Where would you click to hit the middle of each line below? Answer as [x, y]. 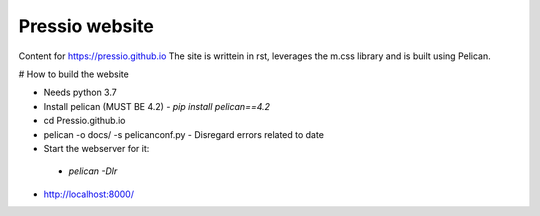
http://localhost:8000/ [89, 194]
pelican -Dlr [93, 171]
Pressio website [86, 26]
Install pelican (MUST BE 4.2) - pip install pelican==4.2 [156, 106]
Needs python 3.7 [80, 92]
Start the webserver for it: [96, 148]
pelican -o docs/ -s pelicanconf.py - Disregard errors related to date [184, 134]
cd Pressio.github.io [84, 121]
